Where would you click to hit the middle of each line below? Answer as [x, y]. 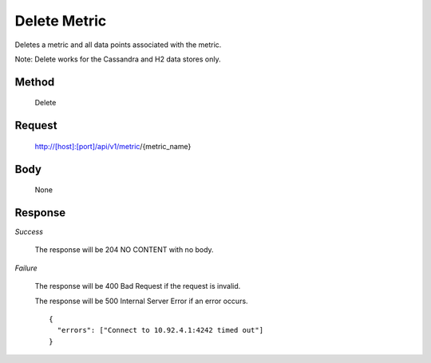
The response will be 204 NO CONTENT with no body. [125, 250]
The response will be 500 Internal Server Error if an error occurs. [141, 301]
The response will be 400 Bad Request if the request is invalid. [138, 286]
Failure [26, 268]
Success [29, 232]
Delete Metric [61, 21]
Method [35, 82]
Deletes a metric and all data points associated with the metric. [118, 45]
